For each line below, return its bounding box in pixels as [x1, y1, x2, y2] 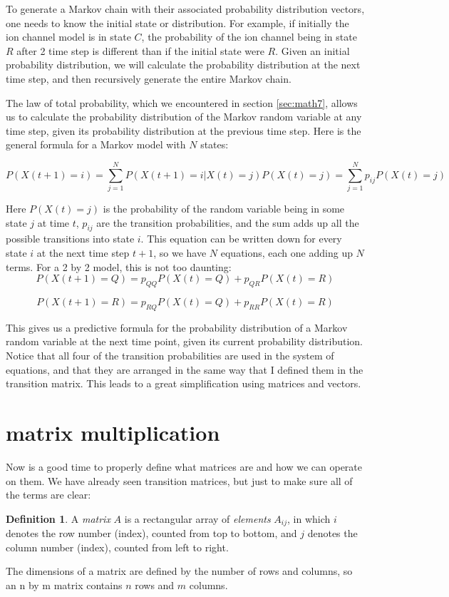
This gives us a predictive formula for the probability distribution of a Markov [6, 320, 348, 335]
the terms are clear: [6, 487, 91, 502]
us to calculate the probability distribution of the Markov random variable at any [6, 109, 362, 124]
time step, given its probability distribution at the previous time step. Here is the [6, 123, 361, 138]
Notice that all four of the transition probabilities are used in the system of [6, 348, 334, 363]
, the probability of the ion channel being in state [141, 29, 357, 44]
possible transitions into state [6, 231, 135, 246]
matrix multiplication [6, 417, 220, 447]
